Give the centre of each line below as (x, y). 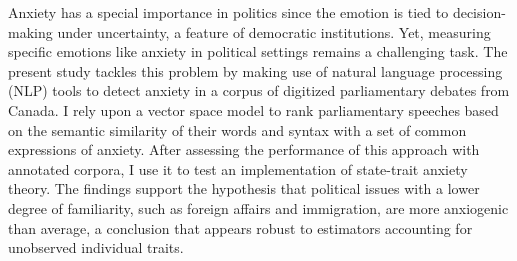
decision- (479, 12)
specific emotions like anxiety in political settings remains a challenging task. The (258, 51)
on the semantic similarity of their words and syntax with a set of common (237, 129)
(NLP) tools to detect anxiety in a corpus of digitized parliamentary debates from (259, 90)
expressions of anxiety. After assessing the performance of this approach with (244, 149)
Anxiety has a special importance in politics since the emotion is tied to (228, 12)
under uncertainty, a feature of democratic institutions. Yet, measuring (274, 31)
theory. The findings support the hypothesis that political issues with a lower (244, 188)
